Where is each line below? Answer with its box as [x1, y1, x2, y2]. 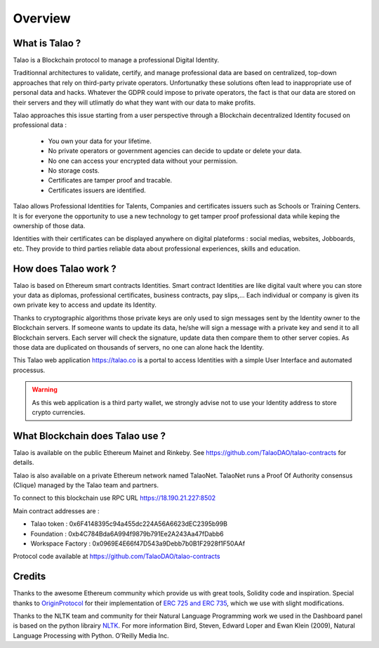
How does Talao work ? [13, 263, 117, 275]
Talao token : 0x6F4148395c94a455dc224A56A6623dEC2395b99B [30, 520, 228, 528]
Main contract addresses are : [13, 506, 100, 515]
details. [13, 458, 34, 467]
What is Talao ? [13, 37, 81, 49]
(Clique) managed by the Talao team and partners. [13, 481, 159, 489]
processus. [13, 366, 46, 374]
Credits [13, 571, 46, 583]
